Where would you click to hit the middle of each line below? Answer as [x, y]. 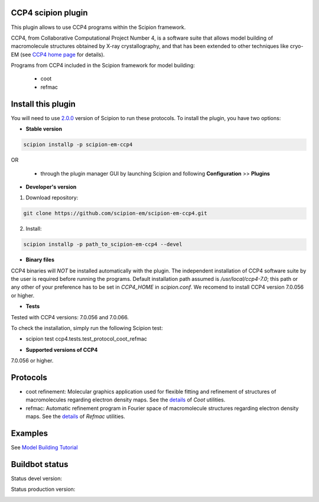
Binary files [40, 260]
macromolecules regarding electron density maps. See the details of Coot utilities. [126, 400]
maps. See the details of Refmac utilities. [75, 416]
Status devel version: [36, 478]
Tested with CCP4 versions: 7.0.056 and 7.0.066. [70, 317]
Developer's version [51, 187]
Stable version [44, 129]
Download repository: [52, 197]
